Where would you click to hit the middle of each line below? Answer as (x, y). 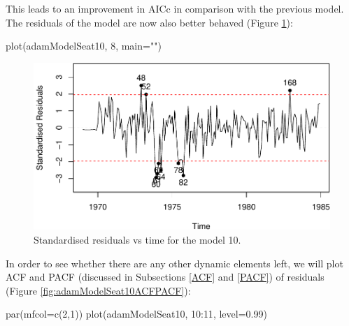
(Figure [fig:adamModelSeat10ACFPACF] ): (98, 290)
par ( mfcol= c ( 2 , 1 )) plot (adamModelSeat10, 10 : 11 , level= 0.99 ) (136, 314)
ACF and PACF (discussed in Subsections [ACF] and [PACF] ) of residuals (165, 277)
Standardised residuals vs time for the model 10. (137, 239)
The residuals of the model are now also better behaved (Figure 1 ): (149, 22)
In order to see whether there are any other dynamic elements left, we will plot (174, 263)
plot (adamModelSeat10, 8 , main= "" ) (84, 46)
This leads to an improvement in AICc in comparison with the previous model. (175, 8)
